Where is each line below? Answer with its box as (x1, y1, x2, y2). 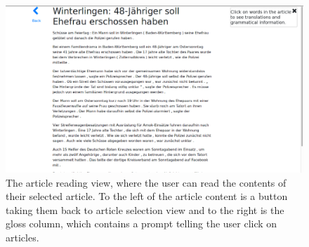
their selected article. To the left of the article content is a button (6, 189, 288, 203)
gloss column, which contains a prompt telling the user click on (6, 216, 277, 231)
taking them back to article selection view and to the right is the (6, 202, 284, 217)
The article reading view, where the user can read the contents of (6, 175, 287, 189)
